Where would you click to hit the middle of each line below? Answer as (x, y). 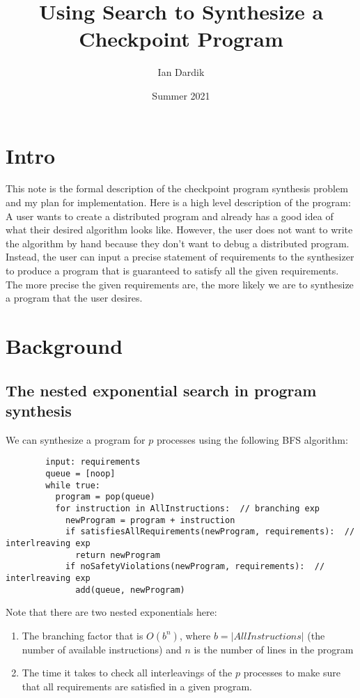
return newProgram (118, 555)
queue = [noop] (80, 474)
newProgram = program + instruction (150, 520)
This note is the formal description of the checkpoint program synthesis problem (177, 188)
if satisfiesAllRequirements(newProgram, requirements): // (210, 532)
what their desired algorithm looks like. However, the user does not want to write (179, 230)
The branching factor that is (83, 635)
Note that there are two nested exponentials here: (111, 612)
